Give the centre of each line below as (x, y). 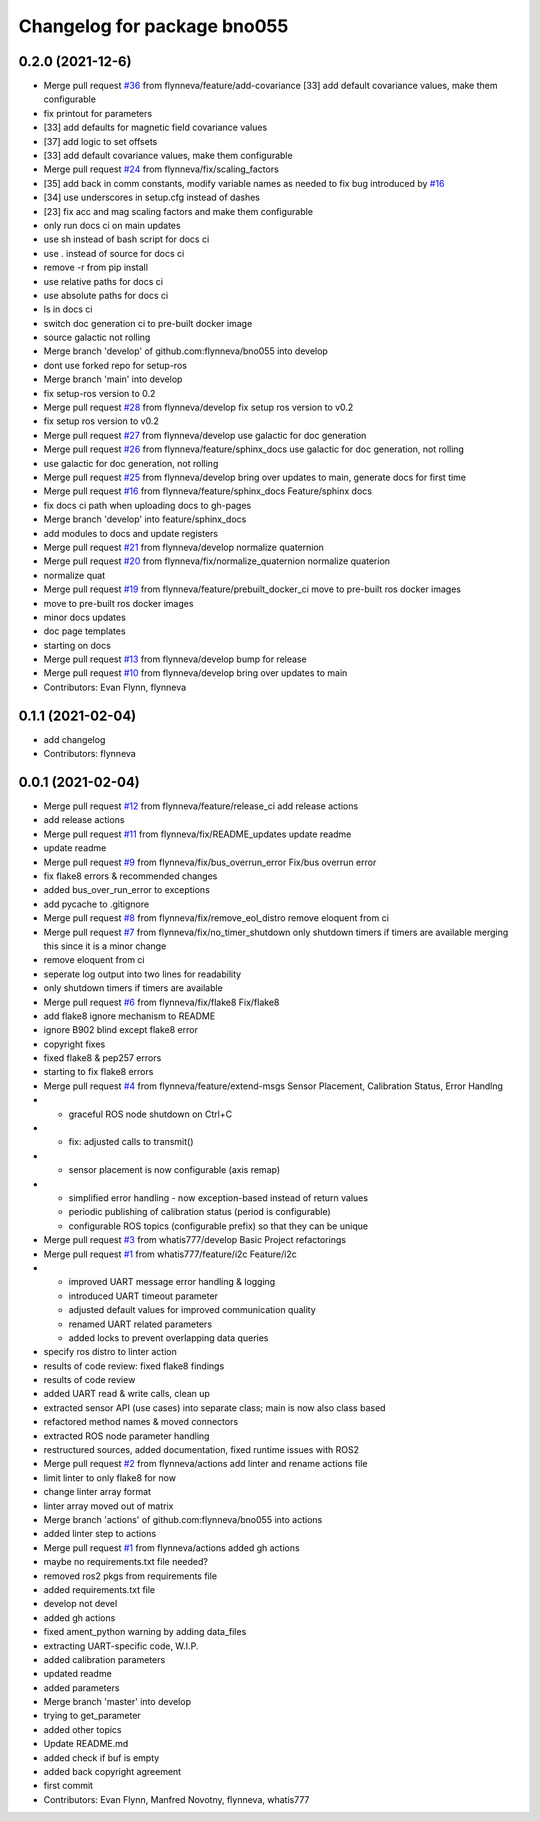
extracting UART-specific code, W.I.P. (121, 1646)
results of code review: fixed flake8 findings (134, 1366)
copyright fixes (74, 1044)
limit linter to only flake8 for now (110, 1477)
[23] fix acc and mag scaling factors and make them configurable (178, 211)
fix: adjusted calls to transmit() (131, 1142)
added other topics (82, 1729)
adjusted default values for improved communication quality (192, 1310)
